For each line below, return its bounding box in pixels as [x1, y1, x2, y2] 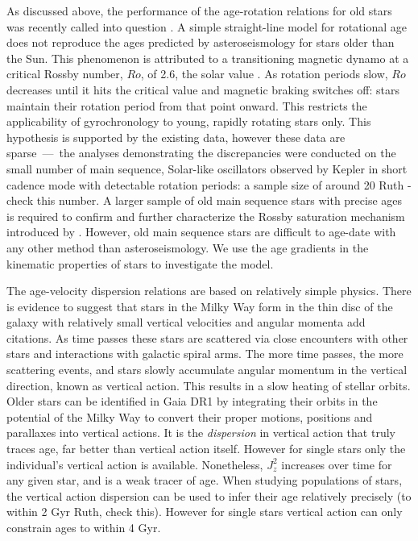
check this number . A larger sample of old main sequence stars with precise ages [6, 192, 403, 209]
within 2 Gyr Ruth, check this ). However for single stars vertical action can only [6, 503, 403, 520]
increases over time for [281, 456, 392, 472]
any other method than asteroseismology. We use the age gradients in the [6, 239, 369, 256]
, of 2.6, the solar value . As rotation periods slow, [140, 65, 388, 82]
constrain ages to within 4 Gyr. [6, 519, 161, 535]
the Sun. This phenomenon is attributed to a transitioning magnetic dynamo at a [6, 49, 409, 66]
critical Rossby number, [6, 65, 123, 82]
